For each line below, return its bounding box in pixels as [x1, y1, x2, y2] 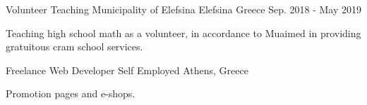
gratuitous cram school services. [6, 39, 143, 54]
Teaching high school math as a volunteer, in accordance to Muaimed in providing [6, 25, 361, 40]
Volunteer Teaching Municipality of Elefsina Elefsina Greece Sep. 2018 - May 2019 [6, 2, 362, 16]
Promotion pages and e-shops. [6, 86, 136, 101]
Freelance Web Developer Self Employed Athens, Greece [6, 62, 248, 77]
